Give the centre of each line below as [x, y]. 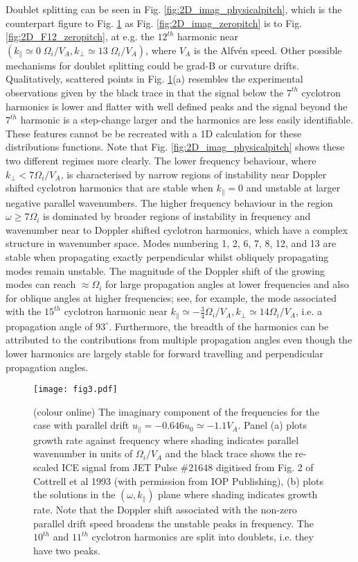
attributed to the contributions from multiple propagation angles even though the [179, 340]
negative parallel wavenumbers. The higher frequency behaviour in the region [169, 202]
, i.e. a [309, 311]
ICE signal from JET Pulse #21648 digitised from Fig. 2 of [188, 467]
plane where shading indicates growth [238, 494]
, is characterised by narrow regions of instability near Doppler [194, 174]
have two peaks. [67, 551]
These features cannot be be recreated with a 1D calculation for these [154, 133]
